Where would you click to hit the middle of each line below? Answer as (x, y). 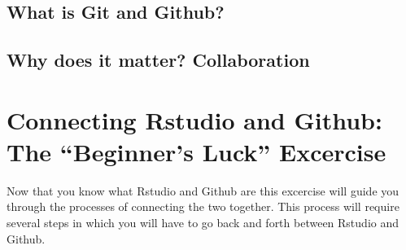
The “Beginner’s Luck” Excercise (196, 151)
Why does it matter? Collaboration (158, 60)
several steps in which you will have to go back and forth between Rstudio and (203, 223)
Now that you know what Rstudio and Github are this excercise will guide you (203, 190)
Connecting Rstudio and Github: (194, 119)
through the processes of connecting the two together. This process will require (203, 206)
